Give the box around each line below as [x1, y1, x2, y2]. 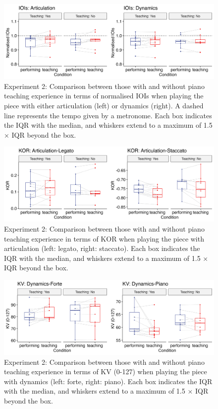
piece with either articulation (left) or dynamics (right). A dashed [4, 100, 204, 110]
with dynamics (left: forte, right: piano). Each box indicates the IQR [4, 376, 213, 386]
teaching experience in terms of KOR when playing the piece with [4, 233, 204, 244]
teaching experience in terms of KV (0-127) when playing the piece [4, 366, 207, 377]
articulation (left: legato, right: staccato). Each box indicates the [4, 243, 200, 253]
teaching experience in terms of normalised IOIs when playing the [4, 90, 204, 101]
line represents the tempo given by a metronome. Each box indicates [4, 110, 212, 120]
